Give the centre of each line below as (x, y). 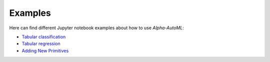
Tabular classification (44, 37)
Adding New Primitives (45, 51)
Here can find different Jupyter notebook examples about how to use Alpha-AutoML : (97, 28)
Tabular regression (41, 44)
